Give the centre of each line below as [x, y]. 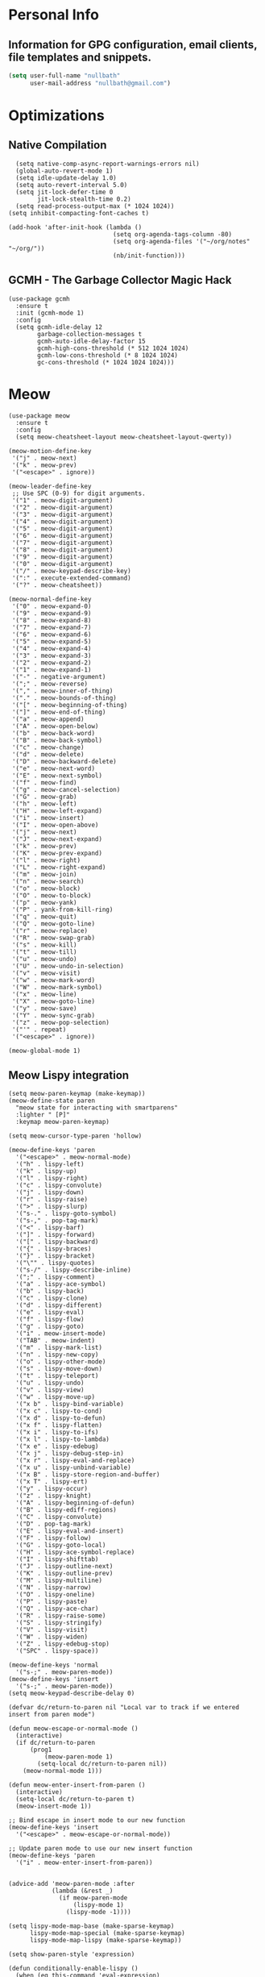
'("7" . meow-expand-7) [52, 627]
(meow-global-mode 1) [45, 1051]
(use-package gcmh [39, 299]
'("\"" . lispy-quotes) [55, 1263]
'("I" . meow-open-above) [55, 825]
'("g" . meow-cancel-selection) [66, 789]
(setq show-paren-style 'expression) [72, 1954]
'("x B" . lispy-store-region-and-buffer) [88, 1475]
